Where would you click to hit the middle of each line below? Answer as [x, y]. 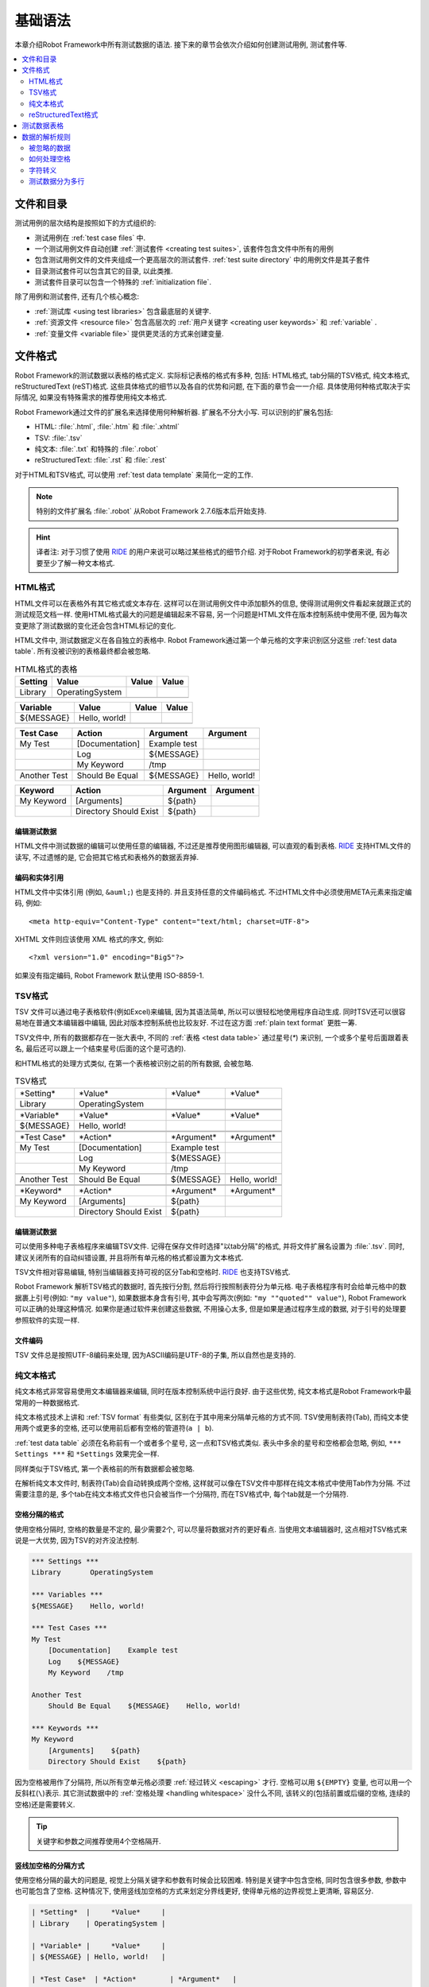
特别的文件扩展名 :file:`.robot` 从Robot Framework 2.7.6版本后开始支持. [151, 511]
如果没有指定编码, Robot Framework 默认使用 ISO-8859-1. [109, 975]
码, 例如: [29, 903]
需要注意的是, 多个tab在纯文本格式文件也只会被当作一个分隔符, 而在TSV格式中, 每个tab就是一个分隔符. [182, 1494]
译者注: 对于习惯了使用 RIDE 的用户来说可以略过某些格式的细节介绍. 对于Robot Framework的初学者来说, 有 [209, 552]
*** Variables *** [67, 1595]
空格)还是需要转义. [45, 1804]
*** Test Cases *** [69, 1628]
